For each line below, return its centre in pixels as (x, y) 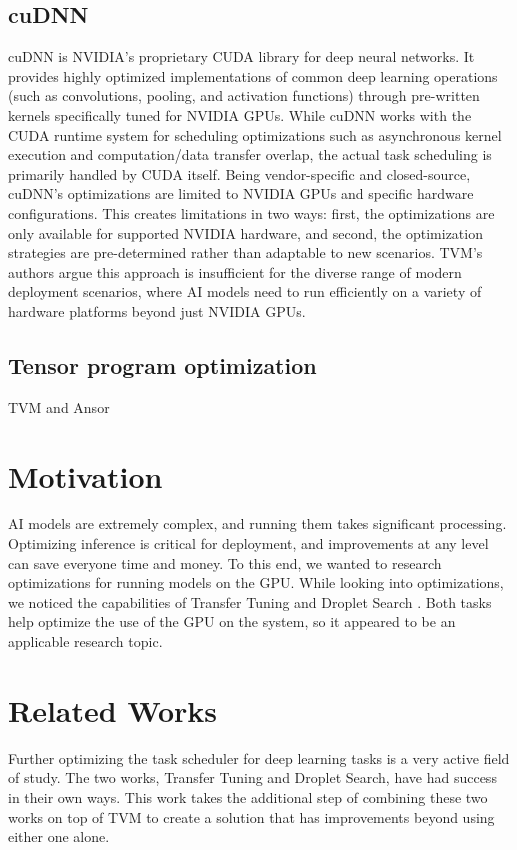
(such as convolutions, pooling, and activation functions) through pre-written (244, 95)
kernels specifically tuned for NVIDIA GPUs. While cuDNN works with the (240, 114)
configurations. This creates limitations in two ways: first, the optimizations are (251, 212)
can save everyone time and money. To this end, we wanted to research (225, 562)
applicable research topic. (85, 641)
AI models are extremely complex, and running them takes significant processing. (257, 523)
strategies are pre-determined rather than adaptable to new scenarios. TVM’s (245, 252)
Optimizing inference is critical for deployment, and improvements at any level (248, 543)
